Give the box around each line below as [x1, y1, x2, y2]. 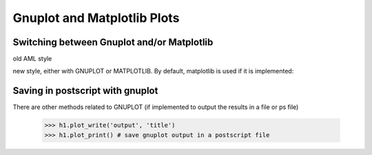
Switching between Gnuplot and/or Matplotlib [12, 36, 214, 48]
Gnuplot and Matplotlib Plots [12, 10, 180, 25]
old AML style [12, 55, 52, 63]
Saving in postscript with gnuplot [12, 85, 158, 97]
